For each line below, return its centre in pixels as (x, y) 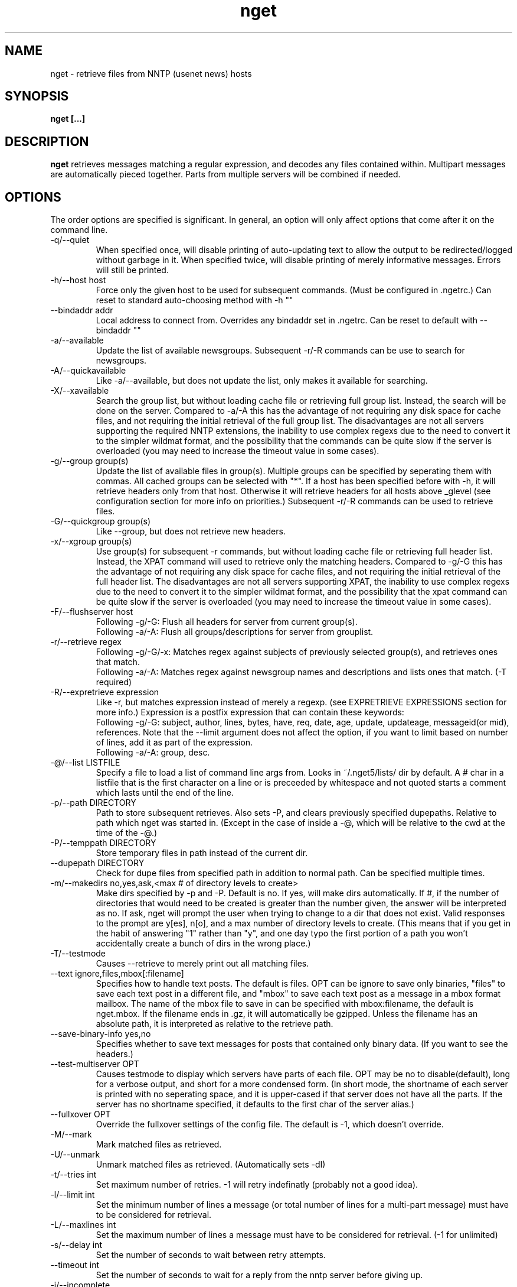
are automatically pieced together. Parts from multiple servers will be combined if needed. (225, 174)
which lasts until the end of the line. (165, 793)
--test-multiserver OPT (95, 1064)
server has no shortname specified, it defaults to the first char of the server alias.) (255, 1104)
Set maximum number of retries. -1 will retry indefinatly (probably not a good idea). (257, 1185)
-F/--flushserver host (92, 612)
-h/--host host (78, 280)
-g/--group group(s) (89, 461)
